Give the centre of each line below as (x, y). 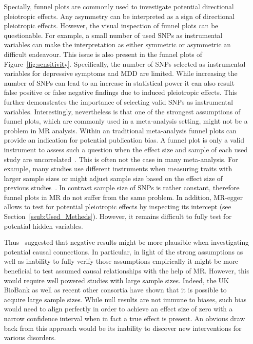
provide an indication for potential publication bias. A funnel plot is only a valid (124, 140)
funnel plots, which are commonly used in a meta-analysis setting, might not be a (126, 121)
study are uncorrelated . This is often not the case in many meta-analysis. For (121, 159)
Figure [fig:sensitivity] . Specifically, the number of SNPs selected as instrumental (125, 63)
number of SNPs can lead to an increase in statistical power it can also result (119, 82)
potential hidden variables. (44, 226)
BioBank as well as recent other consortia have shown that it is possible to (115, 290)
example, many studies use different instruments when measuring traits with (118, 169)
